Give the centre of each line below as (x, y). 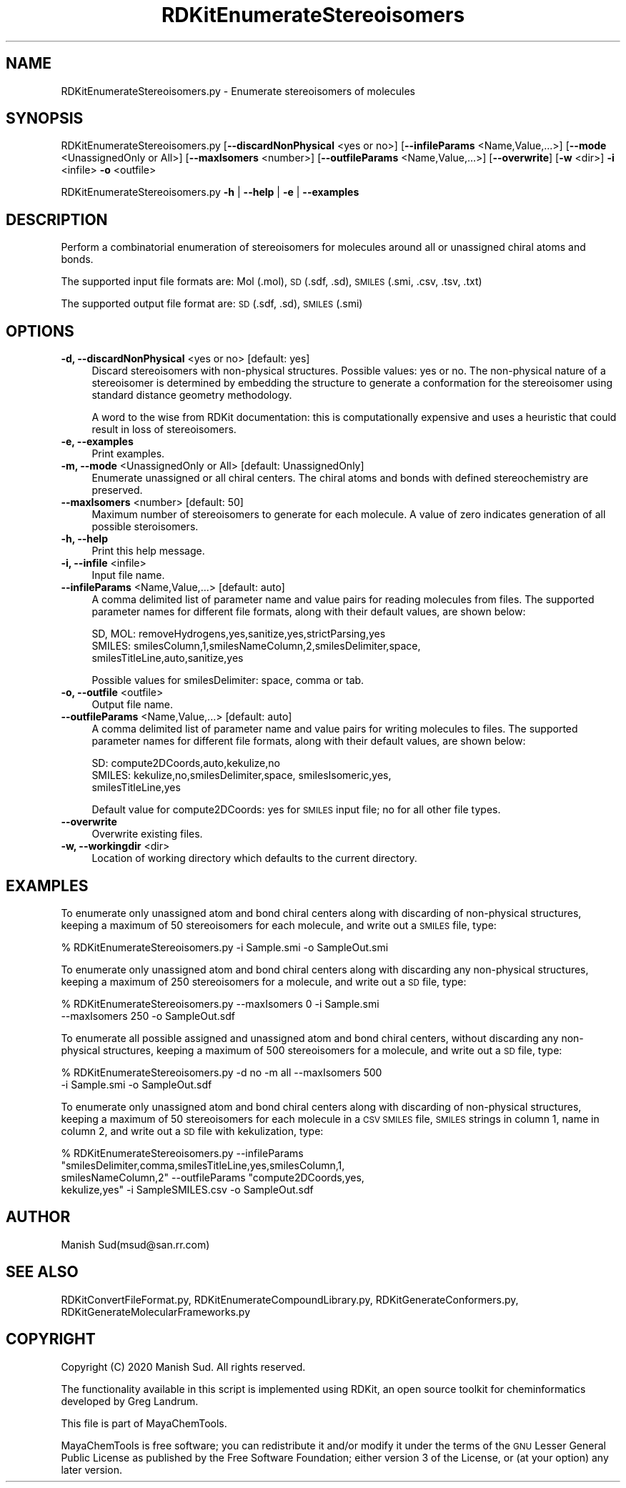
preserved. (117, 490)
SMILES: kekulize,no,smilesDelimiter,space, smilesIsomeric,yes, (242, 775)
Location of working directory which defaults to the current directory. (254, 858)
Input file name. (128, 575)
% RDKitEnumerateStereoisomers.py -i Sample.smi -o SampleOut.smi (225, 947)
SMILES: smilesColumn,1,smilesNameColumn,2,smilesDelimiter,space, (256, 646)
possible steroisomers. (145, 527)
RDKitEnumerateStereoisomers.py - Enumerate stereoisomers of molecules (238, 91)
